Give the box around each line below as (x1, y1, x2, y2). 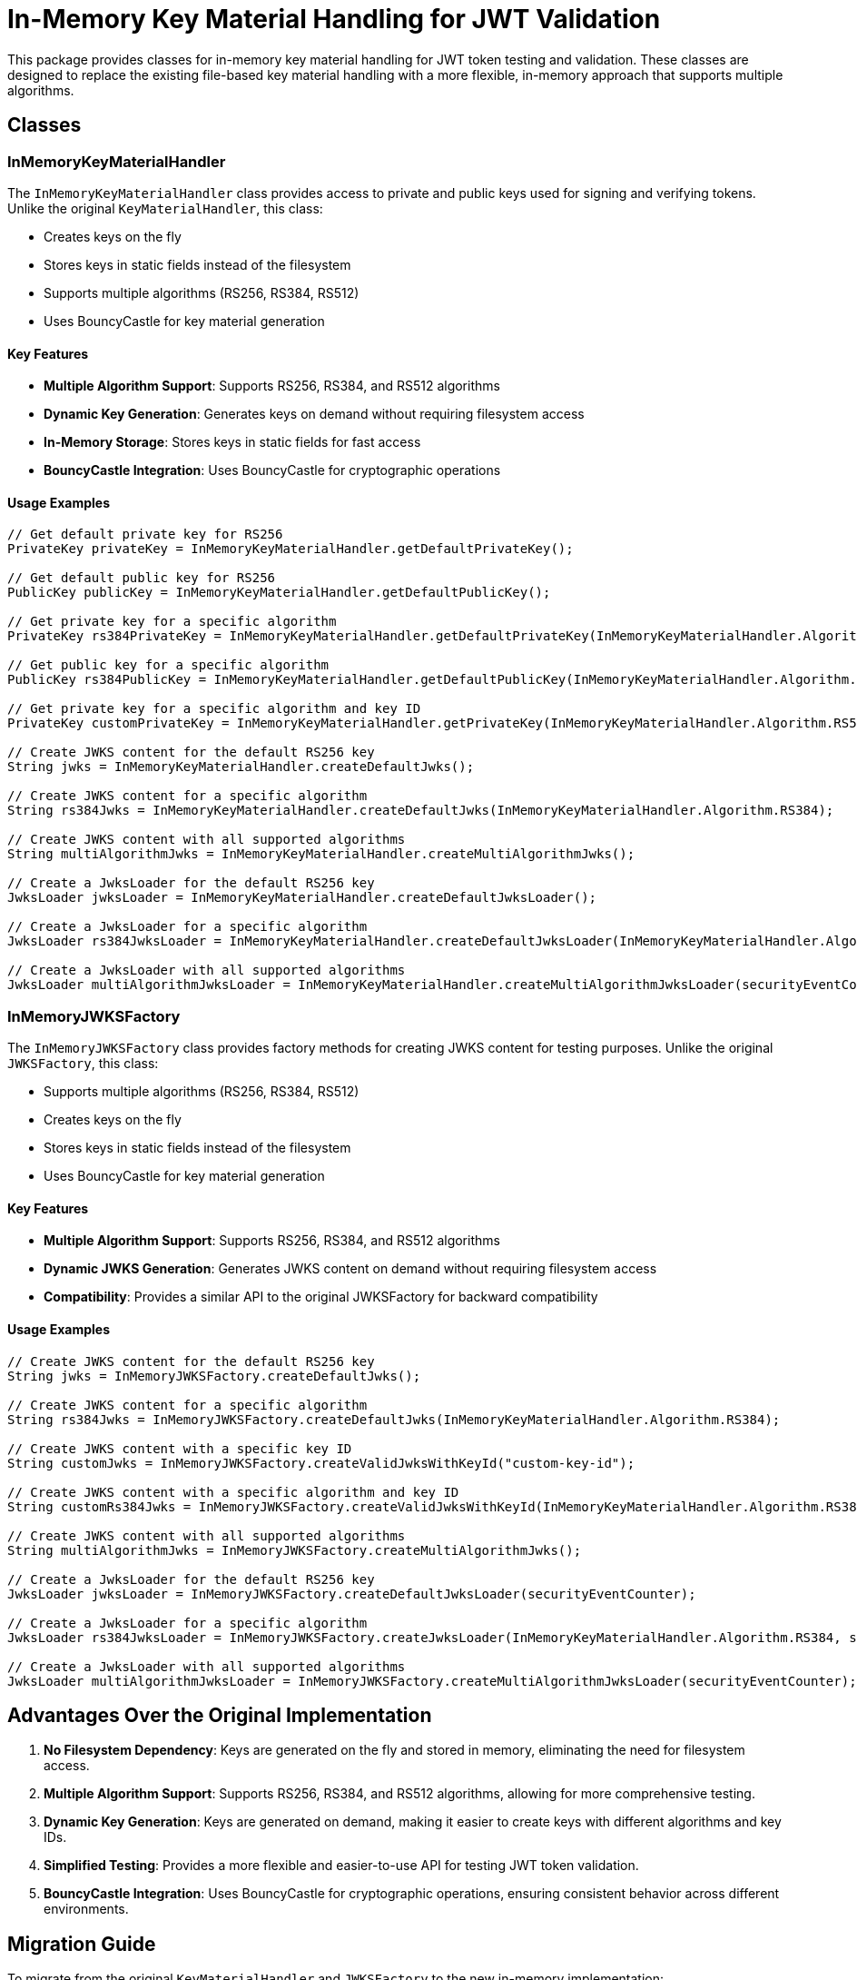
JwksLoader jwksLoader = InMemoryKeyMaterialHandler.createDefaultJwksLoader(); (7, 890, 597, 906)
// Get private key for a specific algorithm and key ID (7, 701, 421, 717)
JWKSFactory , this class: (7, 1055, 159, 1072)
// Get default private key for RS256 (7, 527, 283, 542)
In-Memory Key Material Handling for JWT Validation (7, 4, 661, 35)
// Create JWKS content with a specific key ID (7, 1440, 352, 1456)
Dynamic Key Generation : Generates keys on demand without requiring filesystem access (44, 406, 585, 422)
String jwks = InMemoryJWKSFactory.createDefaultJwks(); (7, 1368, 421, 1383)
